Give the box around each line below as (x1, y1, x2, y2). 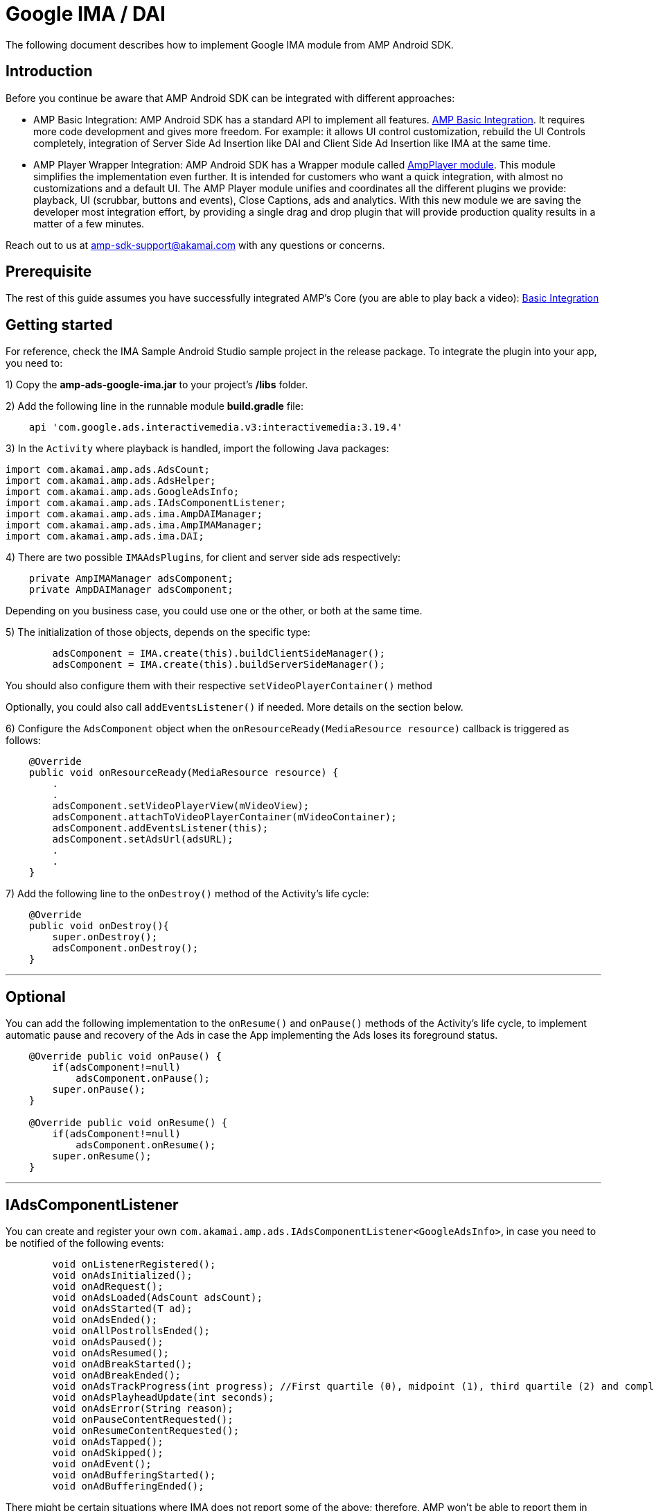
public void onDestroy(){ (28, 920, 170, 932)
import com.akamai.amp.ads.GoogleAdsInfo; (6, 486, 240, 498)
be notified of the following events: (6, 1236, 164, 1249)
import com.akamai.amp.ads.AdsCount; (6, 464, 211, 476)
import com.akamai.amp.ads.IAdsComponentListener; (6, 497, 286, 509)
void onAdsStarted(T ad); (52, 1302, 193, 1314)
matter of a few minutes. (33, 217, 145, 230)
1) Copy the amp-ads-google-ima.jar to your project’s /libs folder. (6, 379, 308, 391)
